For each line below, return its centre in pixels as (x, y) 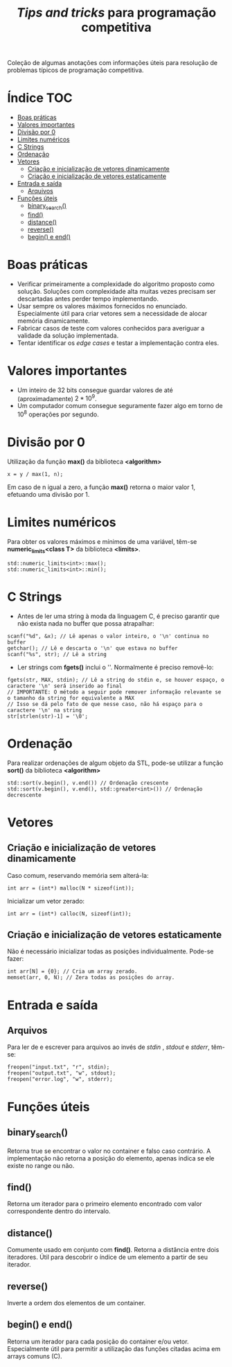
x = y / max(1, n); (35, 475)
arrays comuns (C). (35, 1356)
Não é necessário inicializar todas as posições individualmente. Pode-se (110, 951)
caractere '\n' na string (44, 710)
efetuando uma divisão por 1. (48, 495)
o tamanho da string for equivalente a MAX (71, 698)
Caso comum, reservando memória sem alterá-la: (78, 875)
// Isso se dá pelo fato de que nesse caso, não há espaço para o (105, 704)
